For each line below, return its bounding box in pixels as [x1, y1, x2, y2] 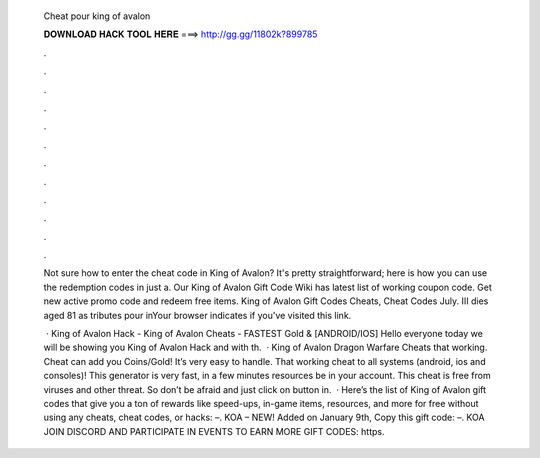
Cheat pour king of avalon [43, 10, 151, 22]
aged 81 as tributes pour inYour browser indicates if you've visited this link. [43, 309, 352, 321]
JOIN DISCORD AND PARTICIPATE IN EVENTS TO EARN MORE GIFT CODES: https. [43, 425, 385, 437]
